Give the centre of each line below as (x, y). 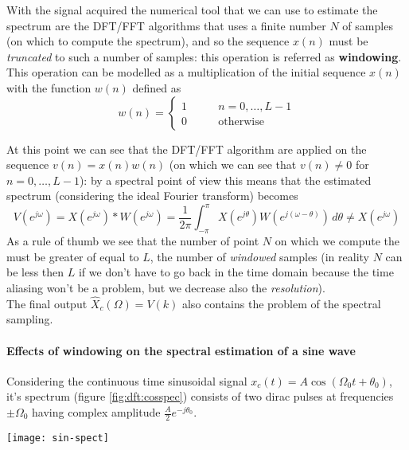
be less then (35, 272)
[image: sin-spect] (58, 438)
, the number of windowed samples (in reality (259, 256)
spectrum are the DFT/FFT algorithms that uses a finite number (166, 25)
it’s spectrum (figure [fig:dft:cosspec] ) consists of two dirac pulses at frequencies (200, 396)
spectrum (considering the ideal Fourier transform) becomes (152, 196)
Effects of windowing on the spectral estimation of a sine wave (181, 350)
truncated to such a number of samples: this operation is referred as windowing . (204, 56)
